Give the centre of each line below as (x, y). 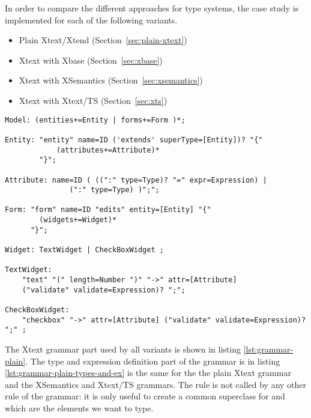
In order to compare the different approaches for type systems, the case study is (152, 8)
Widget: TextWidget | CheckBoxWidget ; (84, 250)
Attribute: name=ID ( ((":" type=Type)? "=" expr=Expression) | (136, 180)
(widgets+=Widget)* (78, 220)
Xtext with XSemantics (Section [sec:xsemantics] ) (111, 80)
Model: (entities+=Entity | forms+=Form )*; (95, 120)
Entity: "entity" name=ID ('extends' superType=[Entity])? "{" (134, 140)
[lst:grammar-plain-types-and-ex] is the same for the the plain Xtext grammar (148, 373)
